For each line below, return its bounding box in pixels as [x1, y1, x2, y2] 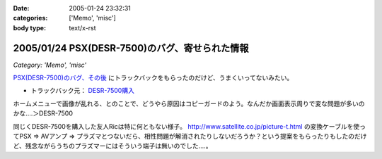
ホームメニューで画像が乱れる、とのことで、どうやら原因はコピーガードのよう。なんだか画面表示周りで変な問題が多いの [13, 99, 365, 108]
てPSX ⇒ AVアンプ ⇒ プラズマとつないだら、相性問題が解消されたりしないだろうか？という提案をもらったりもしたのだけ [13, 132, 367, 141]
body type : [13, 23, 46, 32]
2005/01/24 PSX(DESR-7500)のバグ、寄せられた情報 [13, 42, 249, 54]
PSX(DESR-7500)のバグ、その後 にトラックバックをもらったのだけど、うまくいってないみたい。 [13, 74, 294, 82]
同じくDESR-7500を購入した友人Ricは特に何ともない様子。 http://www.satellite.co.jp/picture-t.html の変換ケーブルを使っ [13, 122, 366, 130]
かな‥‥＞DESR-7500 [13, 109, 74, 117]
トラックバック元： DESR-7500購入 [30, 87, 134, 95]
